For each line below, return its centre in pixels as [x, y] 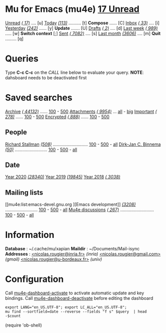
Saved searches [39, 98]
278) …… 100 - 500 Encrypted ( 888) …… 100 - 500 [57, 116]
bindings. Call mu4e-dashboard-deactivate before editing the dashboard [79, 298]
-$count [13, 316]
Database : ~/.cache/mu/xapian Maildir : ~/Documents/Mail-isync [72, 249]
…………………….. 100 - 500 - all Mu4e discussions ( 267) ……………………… [80, 210]
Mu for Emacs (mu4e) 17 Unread [72, 9]
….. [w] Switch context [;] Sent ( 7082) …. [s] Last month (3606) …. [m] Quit [83, 33]
